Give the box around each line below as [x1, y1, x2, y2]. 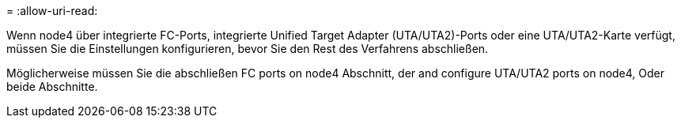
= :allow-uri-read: [6, 4, 98, 17]
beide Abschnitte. [6, 80, 98, 93]
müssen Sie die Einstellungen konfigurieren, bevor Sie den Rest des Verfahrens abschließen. [6, 42, 489, 55]
